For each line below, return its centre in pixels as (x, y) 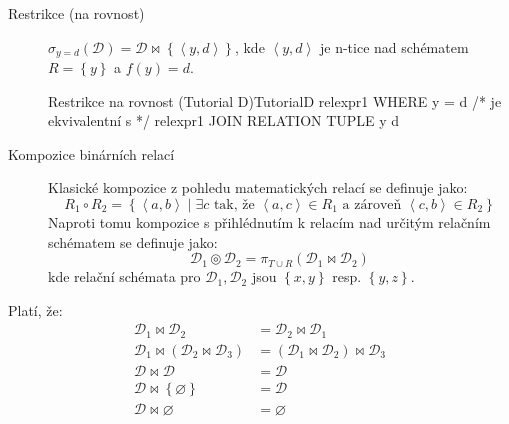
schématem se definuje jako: (133, 241)
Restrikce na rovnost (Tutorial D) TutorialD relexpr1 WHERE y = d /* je (275, 100)
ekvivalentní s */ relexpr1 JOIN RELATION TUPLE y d (224, 120)
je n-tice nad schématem (394, 46)
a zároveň (372, 205)
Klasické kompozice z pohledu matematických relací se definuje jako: (258, 187)
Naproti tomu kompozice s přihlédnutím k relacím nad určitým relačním (269, 222)
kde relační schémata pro (124, 276)
